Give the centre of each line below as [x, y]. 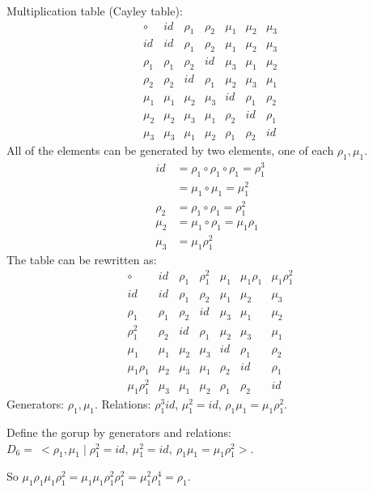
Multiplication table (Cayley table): [95, 11]
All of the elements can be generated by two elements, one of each [170, 150]
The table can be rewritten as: [82, 259]
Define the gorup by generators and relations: [119, 432]
